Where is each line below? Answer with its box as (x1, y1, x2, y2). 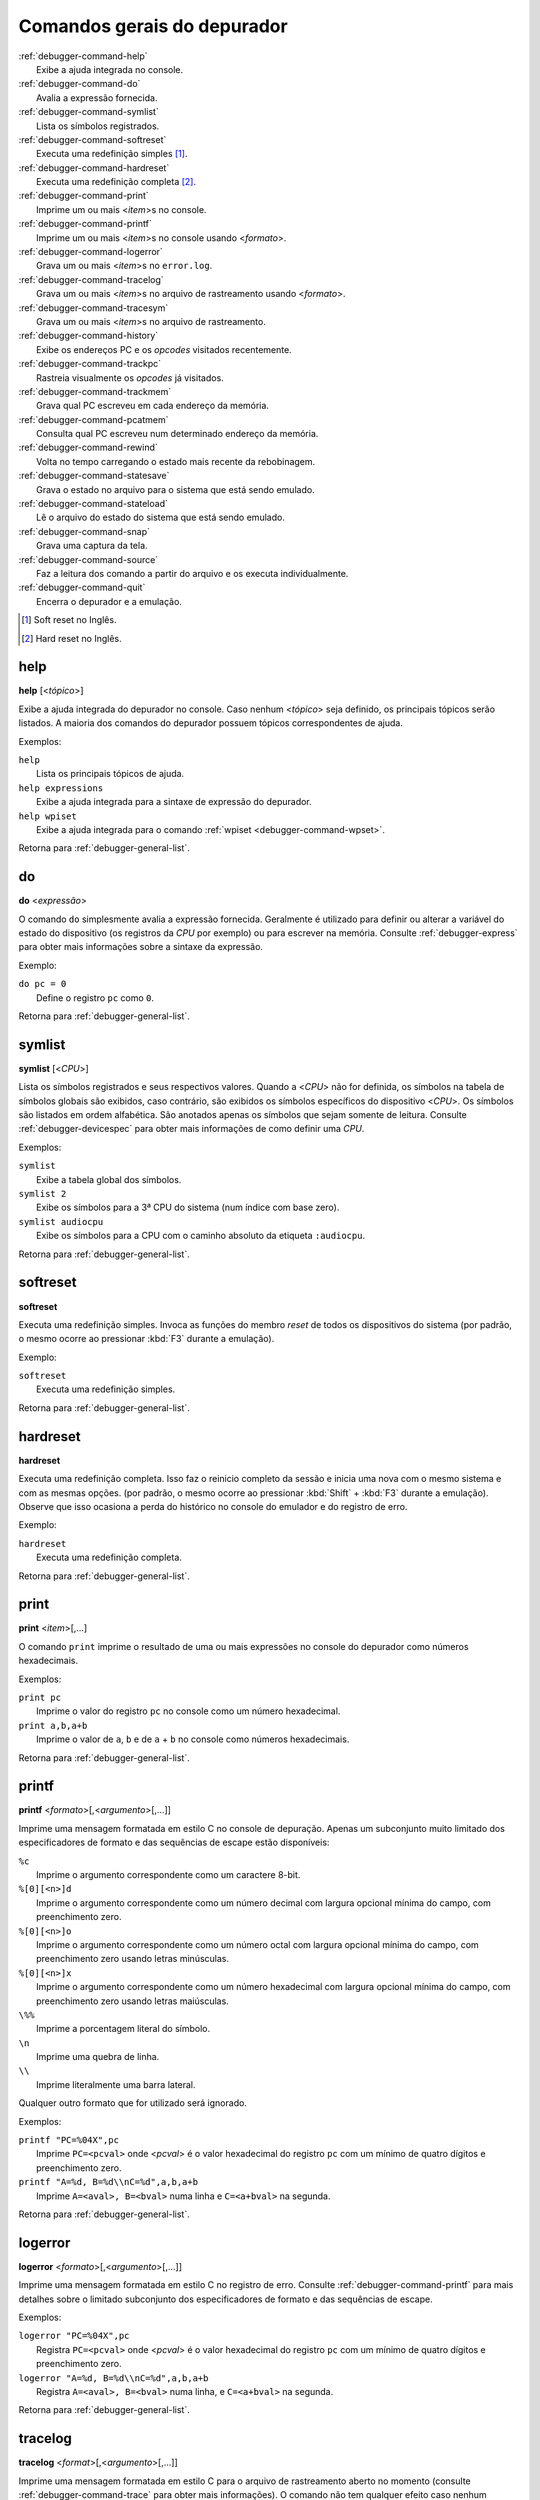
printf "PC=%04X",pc (18, 2135, 120, 2146)
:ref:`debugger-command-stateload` (18, 498, 169, 510)
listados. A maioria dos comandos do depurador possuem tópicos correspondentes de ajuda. (18, 717, 404, 729)
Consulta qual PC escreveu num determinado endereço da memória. (36, 428, 319, 440)
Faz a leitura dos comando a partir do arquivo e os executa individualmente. (36, 568, 349, 579)
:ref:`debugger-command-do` (18, 78, 141, 90)
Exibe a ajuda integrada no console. (36, 63, 184, 75)
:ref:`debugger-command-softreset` (18, 133, 167, 145)
